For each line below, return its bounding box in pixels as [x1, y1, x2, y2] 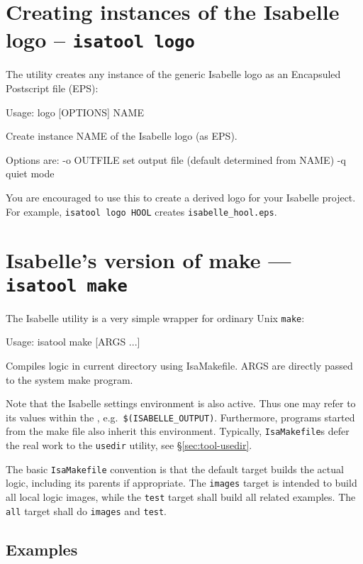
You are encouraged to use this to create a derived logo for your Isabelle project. [6, 190, 356, 204]
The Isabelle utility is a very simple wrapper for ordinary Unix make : [6, 310, 305, 325]
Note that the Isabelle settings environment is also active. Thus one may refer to [6, 396, 356, 411]
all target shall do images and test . [6, 503, 167, 518]
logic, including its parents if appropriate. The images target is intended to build [6, 475, 357, 490]
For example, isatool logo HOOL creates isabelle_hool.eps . [6, 204, 277, 219]
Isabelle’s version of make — [6, 245, 291, 275]
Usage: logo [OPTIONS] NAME [6, 104, 144, 119]
